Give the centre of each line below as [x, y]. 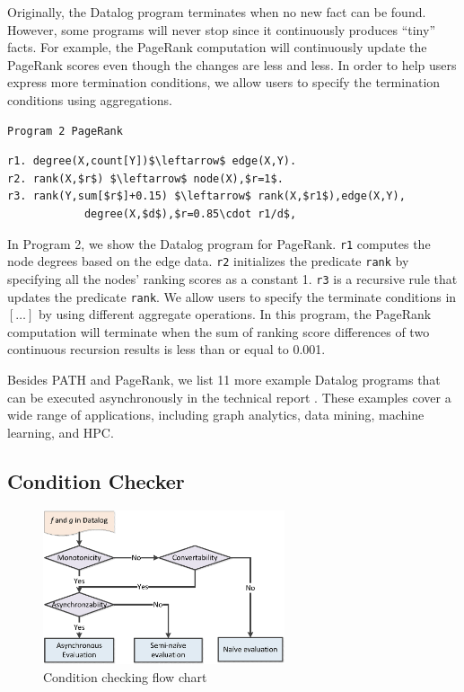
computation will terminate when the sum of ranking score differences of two [219, 331]
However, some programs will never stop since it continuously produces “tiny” [222, 29]
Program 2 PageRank [65, 131]
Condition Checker [96, 480]
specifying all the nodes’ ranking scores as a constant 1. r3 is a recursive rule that [232, 278]
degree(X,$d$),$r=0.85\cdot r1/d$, [190, 213]
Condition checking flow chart [125, 676]
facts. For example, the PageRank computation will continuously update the [217, 47]
